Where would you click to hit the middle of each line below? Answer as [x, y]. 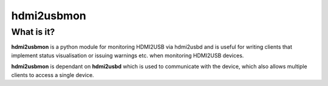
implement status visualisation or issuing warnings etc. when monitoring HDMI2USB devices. [128, 55]
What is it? [33, 32]
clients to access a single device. [53, 75]
